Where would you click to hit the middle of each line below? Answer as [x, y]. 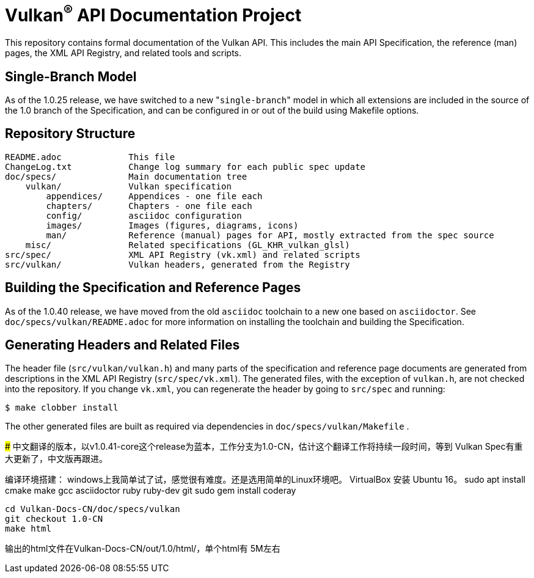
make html [28, 529]
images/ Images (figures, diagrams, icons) [172, 225]
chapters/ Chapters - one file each [149, 206]
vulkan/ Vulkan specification [128, 186]
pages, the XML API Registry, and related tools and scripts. [123, 53]
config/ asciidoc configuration [144, 215]
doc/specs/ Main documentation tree [126, 176]
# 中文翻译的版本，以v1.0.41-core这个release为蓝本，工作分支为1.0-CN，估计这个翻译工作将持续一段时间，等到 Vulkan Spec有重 [264, 447]
